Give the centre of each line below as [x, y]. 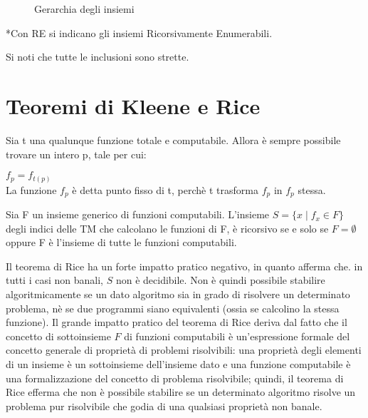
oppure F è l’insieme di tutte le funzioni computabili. [121, 242]
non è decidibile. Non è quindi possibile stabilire [220, 280]
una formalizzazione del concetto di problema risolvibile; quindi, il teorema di [175, 378]
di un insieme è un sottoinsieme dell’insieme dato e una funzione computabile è [178, 364]
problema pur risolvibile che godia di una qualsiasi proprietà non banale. [164, 406]
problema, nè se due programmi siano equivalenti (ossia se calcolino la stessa [173, 308]
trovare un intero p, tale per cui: [76, 154]
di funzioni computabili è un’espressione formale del [237, 336]
